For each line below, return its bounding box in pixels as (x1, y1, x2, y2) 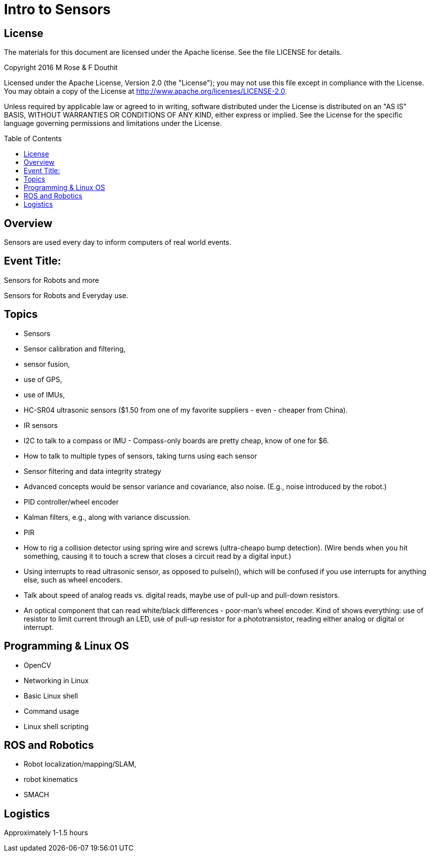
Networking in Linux (24, 676, 89, 685)
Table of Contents (4, 134, 62, 143)
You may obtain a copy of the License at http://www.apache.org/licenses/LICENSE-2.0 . (4, 87, 287, 96)
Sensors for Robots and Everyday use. (4, 291, 128, 300)
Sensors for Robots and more (4, 275, 99, 284)
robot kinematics (24, 775, 78, 784)
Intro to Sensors (4, 1, 111, 18)
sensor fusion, (24, 359, 70, 368)
